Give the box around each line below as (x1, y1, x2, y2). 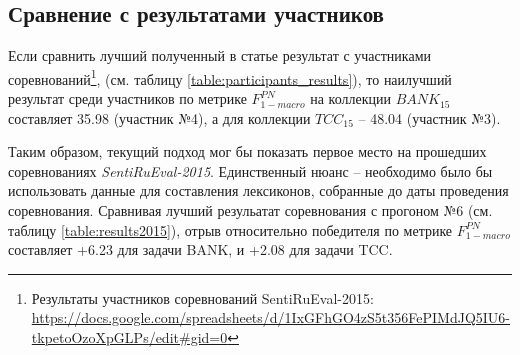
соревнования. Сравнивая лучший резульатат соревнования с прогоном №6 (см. (8, 200, 493, 221)
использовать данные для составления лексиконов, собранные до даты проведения (8, 180, 509, 201)
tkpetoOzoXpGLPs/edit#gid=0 (31, 326, 228, 347)
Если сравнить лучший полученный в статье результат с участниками (8, 45, 432, 66)
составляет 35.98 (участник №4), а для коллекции (8, 107, 311, 128)
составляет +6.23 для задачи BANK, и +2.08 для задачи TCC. (8, 239, 393, 260)
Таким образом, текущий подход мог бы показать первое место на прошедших (8, 141, 487, 162)
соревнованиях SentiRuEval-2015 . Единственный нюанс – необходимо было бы (8, 160, 493, 181)
